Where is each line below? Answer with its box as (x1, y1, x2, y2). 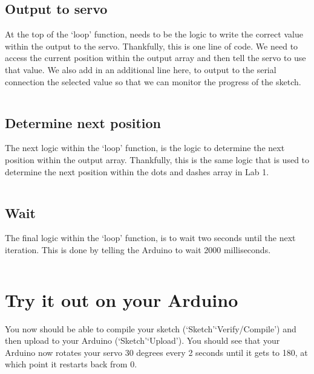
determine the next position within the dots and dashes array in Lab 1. (5, 165, 269, 178)
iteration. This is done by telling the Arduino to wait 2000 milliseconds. (5, 243, 271, 256)
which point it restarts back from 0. (5, 358, 137, 370)
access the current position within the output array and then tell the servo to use (5, 51, 306, 64)
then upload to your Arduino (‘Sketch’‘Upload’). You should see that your (5, 334, 280, 347)
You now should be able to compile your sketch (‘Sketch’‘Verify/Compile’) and (5, 322, 296, 335)
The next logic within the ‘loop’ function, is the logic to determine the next (5, 141, 285, 154)
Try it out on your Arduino (5, 287, 238, 312)
